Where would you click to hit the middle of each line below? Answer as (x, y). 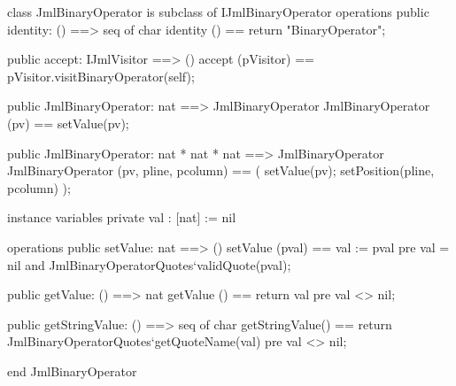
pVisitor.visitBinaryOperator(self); (101, 76)
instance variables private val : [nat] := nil (122, 217)
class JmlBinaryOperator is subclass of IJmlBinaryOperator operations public (218, 12)
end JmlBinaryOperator (72, 371)
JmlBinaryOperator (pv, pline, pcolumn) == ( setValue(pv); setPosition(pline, (221, 170)
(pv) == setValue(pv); (68, 123)
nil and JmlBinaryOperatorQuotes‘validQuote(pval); (149, 264)
